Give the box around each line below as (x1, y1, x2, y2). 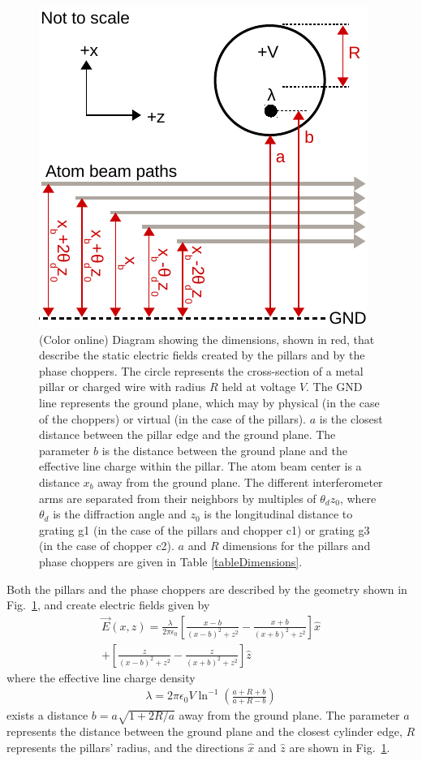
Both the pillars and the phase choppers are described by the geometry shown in (6, 580, 407, 597)
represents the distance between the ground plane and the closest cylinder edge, (6, 723, 403, 740)
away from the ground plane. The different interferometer (97, 473, 383, 490)
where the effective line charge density (6, 669, 196, 686)
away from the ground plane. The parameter (179, 707, 400, 724)
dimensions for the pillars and (222, 537, 371, 554)
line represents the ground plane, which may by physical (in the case (39, 393, 380, 411)
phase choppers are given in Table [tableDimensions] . (39, 552, 303, 570)
